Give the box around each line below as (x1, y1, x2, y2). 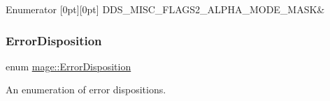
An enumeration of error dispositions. (6, 82, 166, 97)
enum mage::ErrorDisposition (6, 59, 131, 73)
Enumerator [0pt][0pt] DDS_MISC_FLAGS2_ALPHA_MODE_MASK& (6, 2, 325, 16)
